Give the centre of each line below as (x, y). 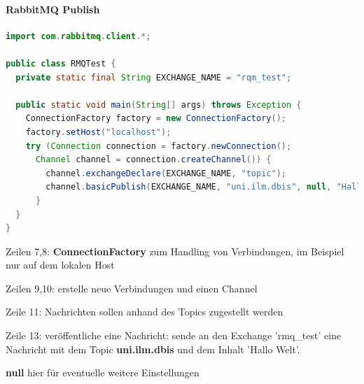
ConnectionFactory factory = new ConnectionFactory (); (156, 119)
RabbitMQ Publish (53, 9)
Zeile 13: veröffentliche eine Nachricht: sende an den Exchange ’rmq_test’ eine (174, 335)
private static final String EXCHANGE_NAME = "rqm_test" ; (154, 77)
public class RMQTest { (61, 63)
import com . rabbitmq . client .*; (78, 36)
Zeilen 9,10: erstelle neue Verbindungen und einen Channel (132, 288)
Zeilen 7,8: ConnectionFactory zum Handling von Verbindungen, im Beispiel (175, 251)
